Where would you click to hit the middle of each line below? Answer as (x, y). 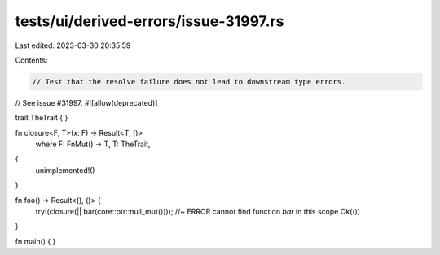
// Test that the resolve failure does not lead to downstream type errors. (189, 82)
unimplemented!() (65, 170)
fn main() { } (35, 241)
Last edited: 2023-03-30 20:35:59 (73, 45)
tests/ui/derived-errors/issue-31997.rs (150, 21)
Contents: (31, 60)
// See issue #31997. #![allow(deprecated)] (86, 102)
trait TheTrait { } (42, 118)
